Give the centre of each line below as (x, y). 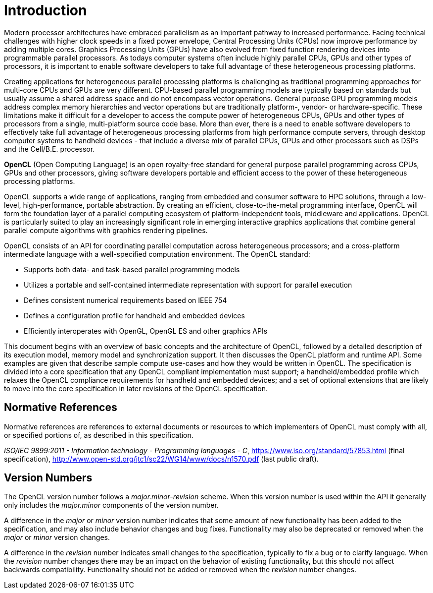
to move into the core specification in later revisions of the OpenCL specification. (136, 388)
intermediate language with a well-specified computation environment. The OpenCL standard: (157, 254)
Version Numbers (48, 478)
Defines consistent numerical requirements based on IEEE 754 (125, 300)
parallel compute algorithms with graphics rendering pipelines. (106, 230)
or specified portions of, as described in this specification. (99, 435)
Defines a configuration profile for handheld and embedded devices (134, 315)
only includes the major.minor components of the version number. (111, 505)
